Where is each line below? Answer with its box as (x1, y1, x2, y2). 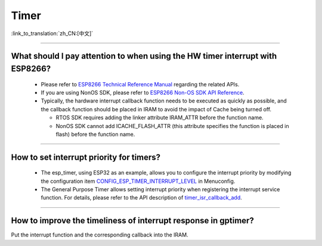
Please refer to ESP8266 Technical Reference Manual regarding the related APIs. (41, 80, 240, 88)
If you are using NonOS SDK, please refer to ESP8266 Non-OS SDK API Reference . (41, 89, 244, 96)
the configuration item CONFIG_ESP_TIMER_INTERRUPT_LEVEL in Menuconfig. (41, 178, 236, 185)
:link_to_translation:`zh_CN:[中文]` (11, 30, 94, 37)
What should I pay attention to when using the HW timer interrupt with (11, 51, 277, 61)
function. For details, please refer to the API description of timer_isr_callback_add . (41, 194, 243, 201)
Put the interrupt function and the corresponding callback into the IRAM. (11, 231, 188, 238)
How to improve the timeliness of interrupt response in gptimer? (11, 216, 255, 226)
